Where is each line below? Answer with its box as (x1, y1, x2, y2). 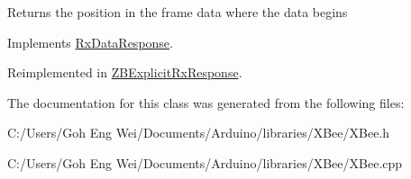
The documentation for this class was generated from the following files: (7, 93, 405, 112)
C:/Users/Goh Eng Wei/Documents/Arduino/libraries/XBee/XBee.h (7, 123, 390, 142)
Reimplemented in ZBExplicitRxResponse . (7, 63, 242, 82)
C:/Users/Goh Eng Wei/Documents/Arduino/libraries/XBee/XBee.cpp (7, 153, 403, 172)
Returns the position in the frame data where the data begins (7, 3, 348, 21)
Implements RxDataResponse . (7, 32, 173, 51)
